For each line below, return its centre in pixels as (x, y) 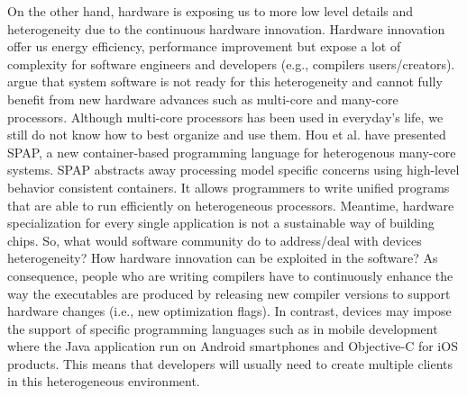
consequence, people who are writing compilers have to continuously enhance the (230, 275)
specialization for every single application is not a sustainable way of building (221, 223)
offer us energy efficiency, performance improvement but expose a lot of (204, 46)
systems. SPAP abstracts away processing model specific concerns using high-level (233, 170)
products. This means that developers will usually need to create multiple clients (230, 363)
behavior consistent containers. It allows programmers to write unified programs (229, 187)
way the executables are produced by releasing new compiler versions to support (229, 293)
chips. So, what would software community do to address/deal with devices (215, 240)
